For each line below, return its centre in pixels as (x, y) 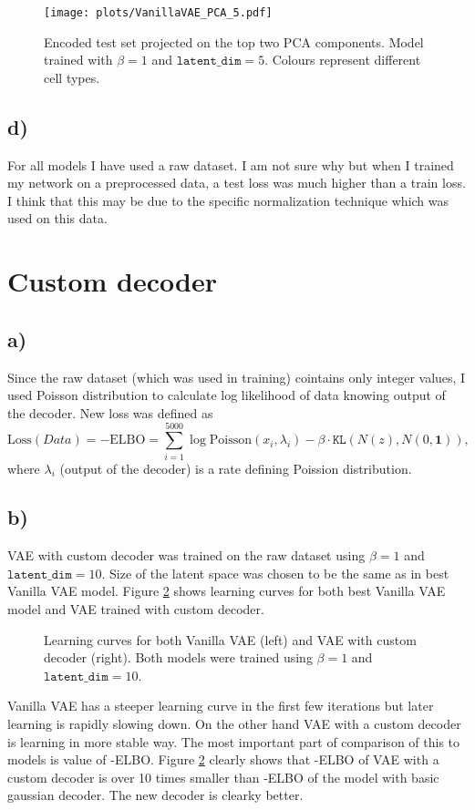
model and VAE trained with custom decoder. (136, 609)
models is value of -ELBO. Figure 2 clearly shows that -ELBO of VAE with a (223, 759)
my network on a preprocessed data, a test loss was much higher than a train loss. (237, 183)
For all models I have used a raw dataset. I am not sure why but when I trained (231, 164)
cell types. (72, 77)
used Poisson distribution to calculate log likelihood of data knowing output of (227, 395)
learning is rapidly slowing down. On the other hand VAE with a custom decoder (234, 724)
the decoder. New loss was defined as (110, 412)
